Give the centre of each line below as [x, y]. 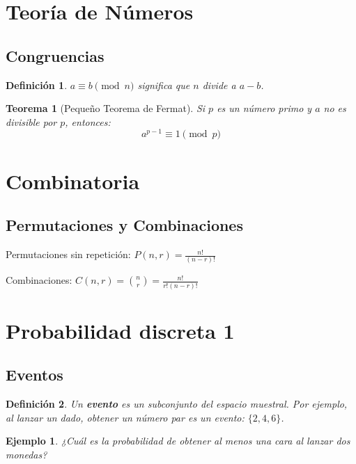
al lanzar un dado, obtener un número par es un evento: [125, 417]
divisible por [31, 121]
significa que [164, 85]
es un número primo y [264, 108]
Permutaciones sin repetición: [68, 254]
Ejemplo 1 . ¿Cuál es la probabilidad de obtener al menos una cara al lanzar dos [178, 441]
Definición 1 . [37, 85]
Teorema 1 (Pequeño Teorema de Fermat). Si [106, 108]
